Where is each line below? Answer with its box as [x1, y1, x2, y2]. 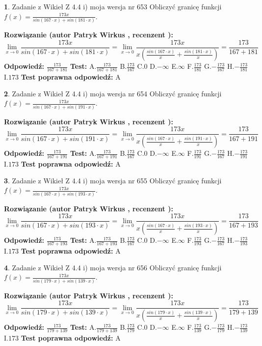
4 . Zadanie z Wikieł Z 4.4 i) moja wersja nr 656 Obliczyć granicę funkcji [4, 262, 222, 272]
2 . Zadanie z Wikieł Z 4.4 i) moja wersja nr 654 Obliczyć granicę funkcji [4, 88, 222, 98]
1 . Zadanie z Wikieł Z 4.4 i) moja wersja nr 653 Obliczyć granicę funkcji [4, 1, 222, 11]
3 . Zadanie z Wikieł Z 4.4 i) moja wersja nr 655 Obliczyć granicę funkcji [4, 175, 222, 185]
